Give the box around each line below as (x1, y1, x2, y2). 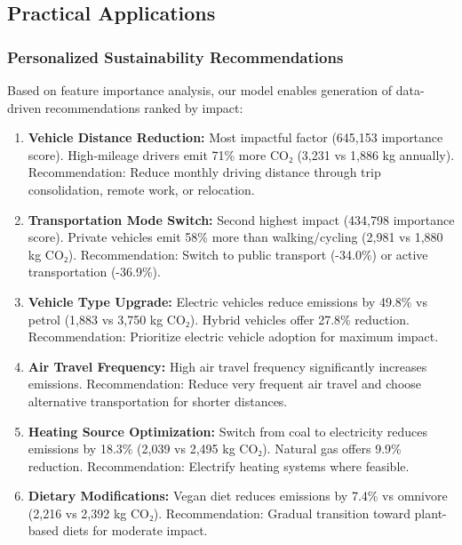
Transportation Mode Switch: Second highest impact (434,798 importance (28, 210, 455, 228)
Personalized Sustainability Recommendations (7, 45, 344, 68)
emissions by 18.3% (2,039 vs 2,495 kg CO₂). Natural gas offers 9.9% (28, 439, 402, 458)
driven (7, 98, 42, 116)
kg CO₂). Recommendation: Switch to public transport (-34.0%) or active (28, 244, 428, 263)
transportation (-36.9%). (28, 262, 161, 281)
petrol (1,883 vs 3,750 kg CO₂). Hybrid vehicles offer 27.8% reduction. (28, 309, 410, 328)
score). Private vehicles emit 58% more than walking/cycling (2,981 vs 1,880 (28, 228, 443, 246)
